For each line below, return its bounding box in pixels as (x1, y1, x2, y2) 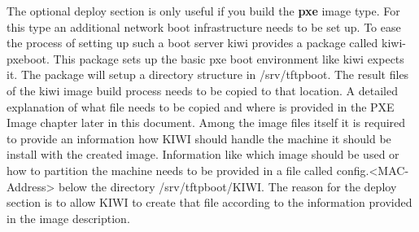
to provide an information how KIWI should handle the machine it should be (7, 129, 391, 147)
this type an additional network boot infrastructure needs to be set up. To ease (7, 18, 401, 35)
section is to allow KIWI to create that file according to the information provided (7, 194, 412, 211)
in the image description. (7, 209, 130, 226)
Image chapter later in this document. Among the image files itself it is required (7, 114, 406, 131)
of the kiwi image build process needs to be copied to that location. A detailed (7, 81, 398, 98)
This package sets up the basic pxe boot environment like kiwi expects (53, 50, 404, 67)
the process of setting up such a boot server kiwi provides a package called (7, 34, 378, 51)
